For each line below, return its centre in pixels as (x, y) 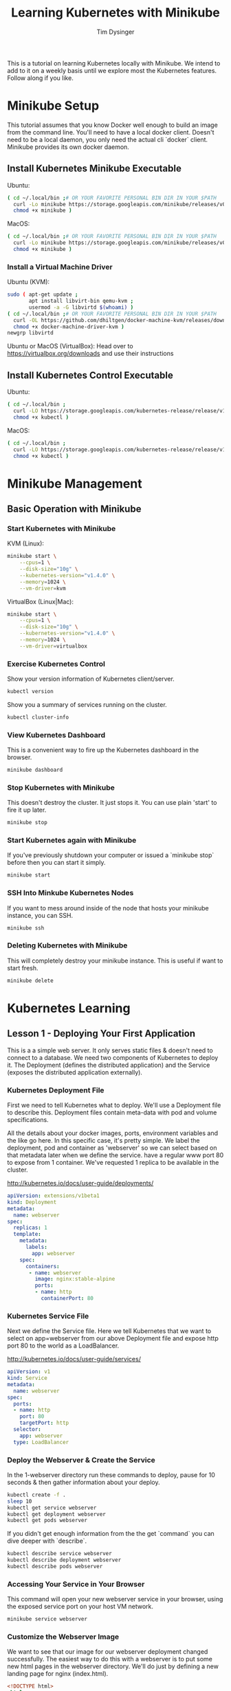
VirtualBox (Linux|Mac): (41, 601)
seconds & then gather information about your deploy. (84, 1482)
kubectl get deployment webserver (57, 1514)
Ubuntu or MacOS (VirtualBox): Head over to (70, 346)
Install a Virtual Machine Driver (60, 267)
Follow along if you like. (40, 78)
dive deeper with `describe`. (47, 1541)
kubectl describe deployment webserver (64, 1560)
